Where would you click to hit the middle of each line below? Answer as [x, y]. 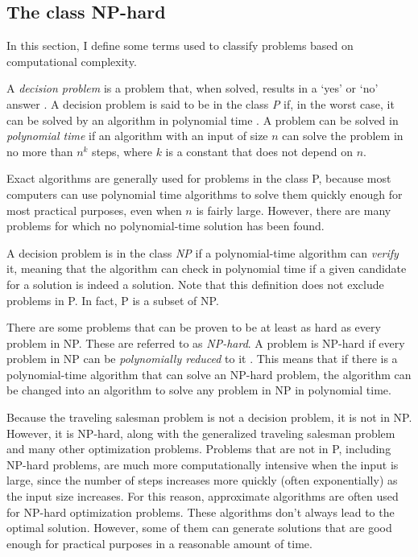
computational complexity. [72, 61]
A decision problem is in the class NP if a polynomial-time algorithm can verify [203, 252]
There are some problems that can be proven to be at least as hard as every [194, 327]
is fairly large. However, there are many [294, 210]
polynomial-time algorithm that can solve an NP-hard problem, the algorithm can [209, 374]
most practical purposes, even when [94, 210]
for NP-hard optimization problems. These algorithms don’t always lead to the [201, 512]
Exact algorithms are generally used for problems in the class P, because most [199, 178]
